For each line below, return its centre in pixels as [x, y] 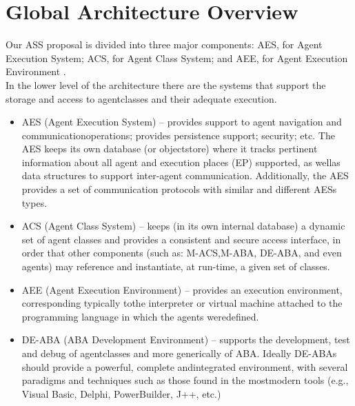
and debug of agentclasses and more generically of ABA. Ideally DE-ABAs [179, 353]
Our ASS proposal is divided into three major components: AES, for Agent [164, 44]
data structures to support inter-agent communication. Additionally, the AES [185, 175]
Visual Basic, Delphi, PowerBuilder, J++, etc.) [121, 393]
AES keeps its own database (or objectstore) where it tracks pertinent [170, 149]
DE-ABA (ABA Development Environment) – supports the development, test [186, 339]
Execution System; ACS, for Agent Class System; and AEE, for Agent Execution [177, 58]
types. [34, 202]
